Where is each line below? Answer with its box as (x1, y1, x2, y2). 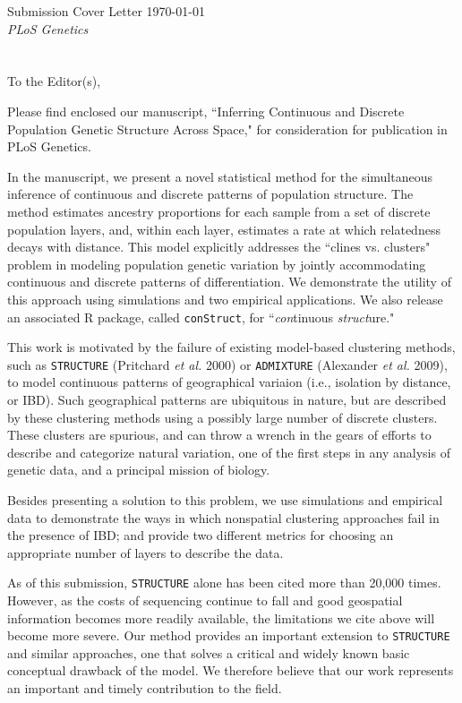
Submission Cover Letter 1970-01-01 (7, 2, 205, 20)
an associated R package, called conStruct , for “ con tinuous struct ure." (7, 307, 395, 326)
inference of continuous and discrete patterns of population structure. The (7, 184, 414, 203)
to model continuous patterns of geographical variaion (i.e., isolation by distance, (7, 373, 451, 391)
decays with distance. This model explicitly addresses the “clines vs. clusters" (7, 237, 431, 256)
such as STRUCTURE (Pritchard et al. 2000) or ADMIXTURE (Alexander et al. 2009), (7, 355, 448, 373)
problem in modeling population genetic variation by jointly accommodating (7, 254, 426, 273)
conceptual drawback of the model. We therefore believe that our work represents (7, 661, 454, 680)
